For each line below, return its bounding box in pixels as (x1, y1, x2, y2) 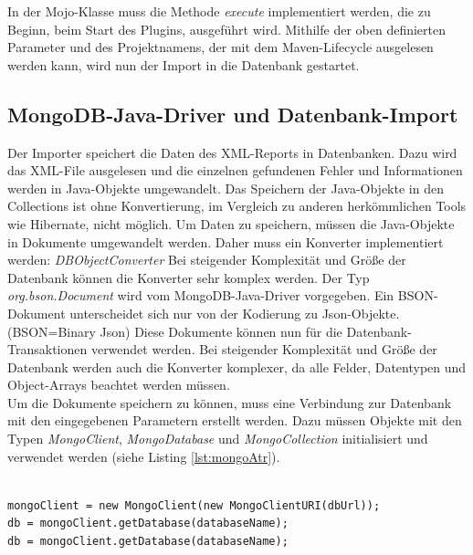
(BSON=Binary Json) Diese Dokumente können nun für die (7, 321, 342, 340)
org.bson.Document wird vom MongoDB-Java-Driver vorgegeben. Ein (7, 286, 394, 305)
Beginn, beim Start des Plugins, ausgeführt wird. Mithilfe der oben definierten (7, 19, 447, 38)
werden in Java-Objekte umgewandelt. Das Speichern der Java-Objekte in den (7, 178, 444, 197)
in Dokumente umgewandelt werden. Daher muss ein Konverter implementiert (7, 232, 444, 251)
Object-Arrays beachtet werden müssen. (7, 375, 230, 394)
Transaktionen (7, 340, 88, 359)
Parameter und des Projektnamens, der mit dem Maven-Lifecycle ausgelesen (7, 37, 434, 57)
